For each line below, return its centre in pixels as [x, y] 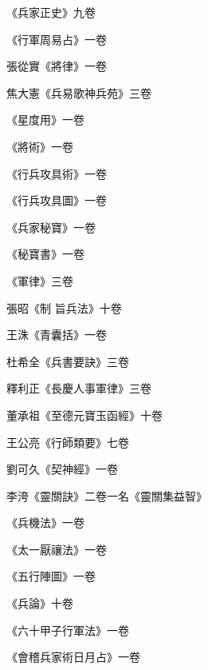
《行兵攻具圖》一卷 [57, 200]
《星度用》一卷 [45, 120]
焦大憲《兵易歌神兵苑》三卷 [79, 92]
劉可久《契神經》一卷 [62, 469]
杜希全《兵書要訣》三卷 [68, 361]
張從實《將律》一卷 [57, 66]
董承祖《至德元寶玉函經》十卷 [84, 415]
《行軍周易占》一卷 [57, 39]
